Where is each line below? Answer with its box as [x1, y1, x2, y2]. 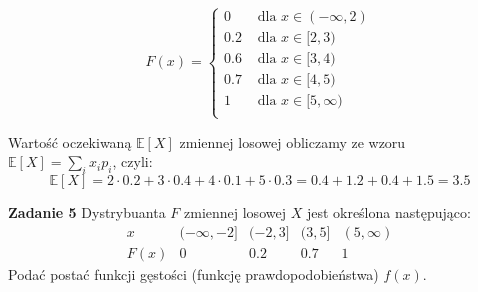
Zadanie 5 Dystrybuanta [8, 202, 166, 223]
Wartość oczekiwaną [8, 131, 132, 152]
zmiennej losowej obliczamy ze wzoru [179, 131, 406, 152]
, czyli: [112, 151, 153, 172]
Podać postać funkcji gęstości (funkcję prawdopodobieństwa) [8, 263, 379, 284]
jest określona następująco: [306, 202, 471, 223]
